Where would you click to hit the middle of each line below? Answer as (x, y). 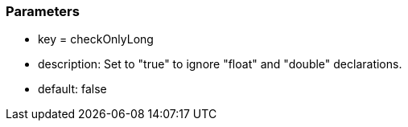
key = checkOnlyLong (96, 39)
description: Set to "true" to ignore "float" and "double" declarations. (220, 64)
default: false (72, 89)
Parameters (43, 11)
